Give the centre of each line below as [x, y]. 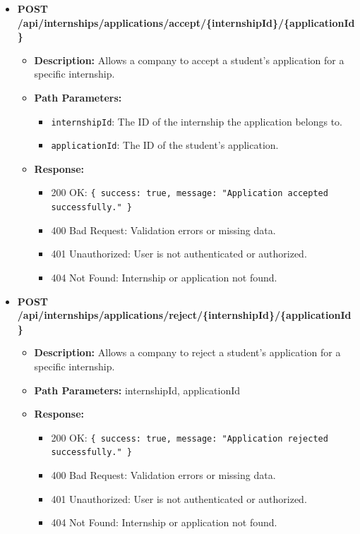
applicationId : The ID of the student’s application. [165, 145]
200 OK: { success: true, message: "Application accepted [190, 192]
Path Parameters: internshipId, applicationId [137, 390]
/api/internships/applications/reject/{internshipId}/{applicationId [184, 315]
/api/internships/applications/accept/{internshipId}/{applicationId [186, 22]
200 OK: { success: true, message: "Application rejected [190, 437]
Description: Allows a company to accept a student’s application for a [189, 60]
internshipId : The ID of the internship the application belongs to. [197, 121]
